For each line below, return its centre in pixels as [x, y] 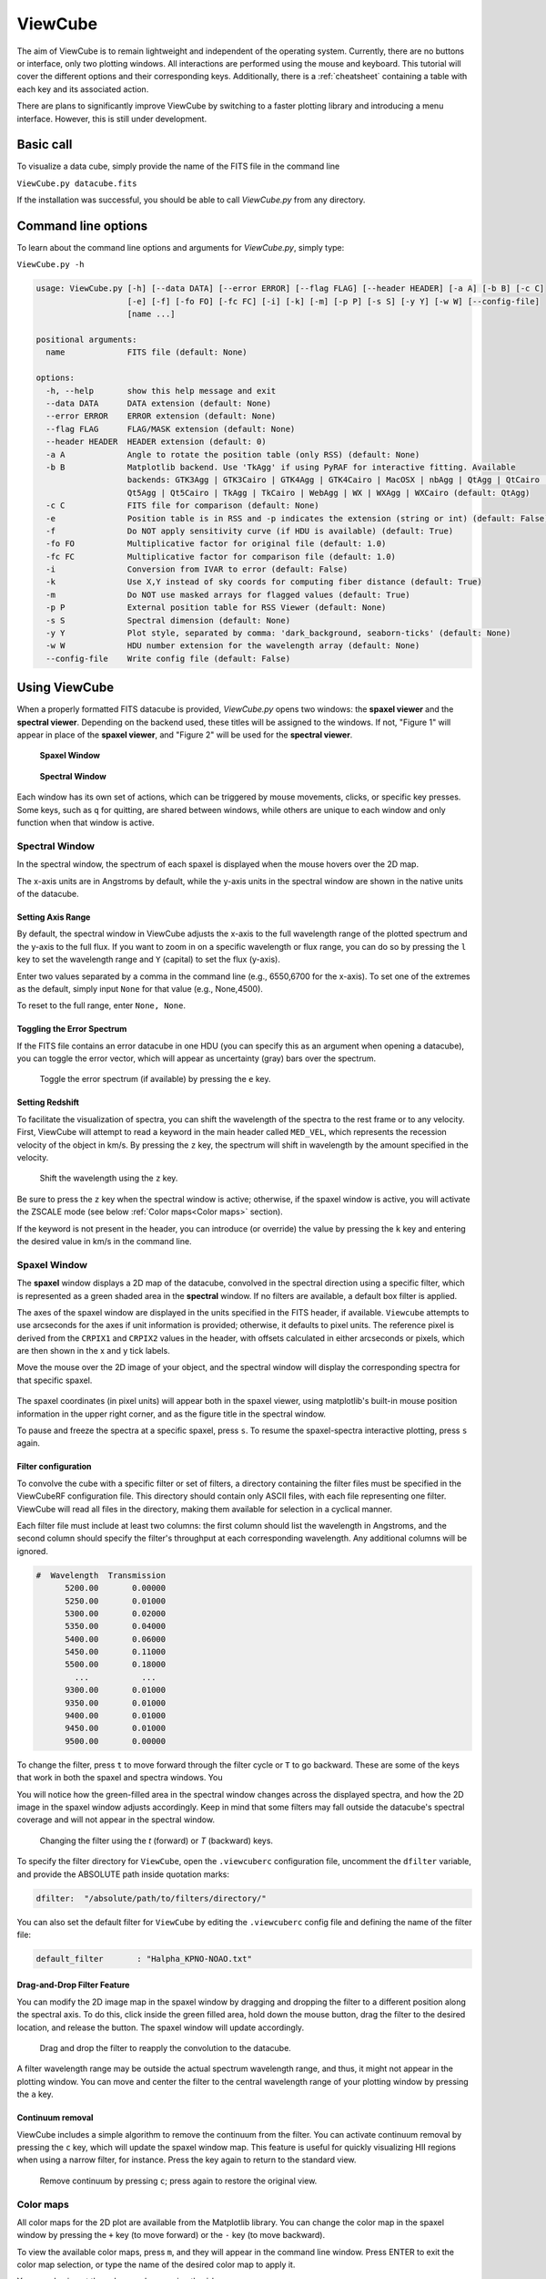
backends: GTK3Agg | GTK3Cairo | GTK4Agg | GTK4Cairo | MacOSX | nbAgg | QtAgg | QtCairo [334, 480]
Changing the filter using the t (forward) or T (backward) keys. [156, 1841]
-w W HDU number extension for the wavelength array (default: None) [233, 646]
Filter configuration [54, 1467]
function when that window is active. [86, 823]
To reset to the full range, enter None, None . [101, 1005]
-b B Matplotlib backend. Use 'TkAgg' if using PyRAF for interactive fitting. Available [281, 467]
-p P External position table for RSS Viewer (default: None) [216, 608]
